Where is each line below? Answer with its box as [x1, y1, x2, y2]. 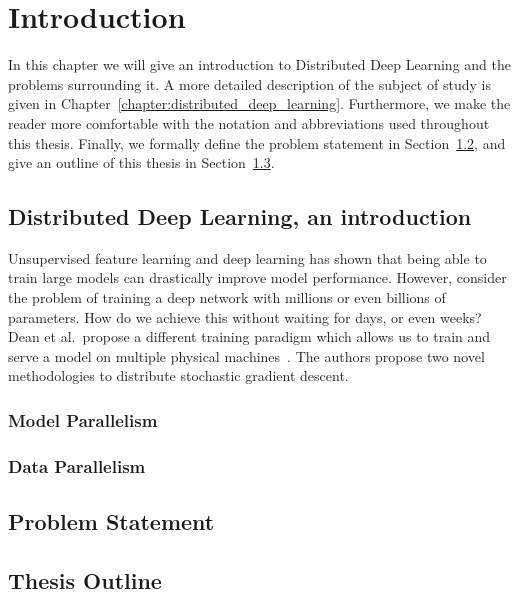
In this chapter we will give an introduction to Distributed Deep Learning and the [8, 54, 511, 75]
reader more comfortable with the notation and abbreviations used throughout [8, 112, 490, 133]
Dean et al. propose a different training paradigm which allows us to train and [8, 326, 491, 347]
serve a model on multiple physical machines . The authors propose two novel [8, 345, 485, 366]
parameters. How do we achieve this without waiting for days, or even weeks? [8, 306, 482, 327]
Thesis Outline [8, 564, 162, 595]
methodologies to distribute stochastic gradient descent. [8, 365, 349, 386]
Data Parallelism [8, 453, 146, 478]
